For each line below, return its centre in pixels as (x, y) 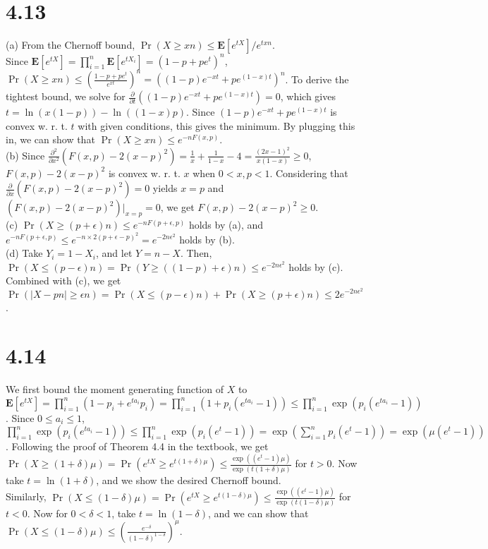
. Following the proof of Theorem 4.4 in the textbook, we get (137, 446)
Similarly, (26, 496)
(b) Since (25, 155)
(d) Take (24, 253)
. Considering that (309, 173)
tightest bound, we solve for (66, 96)
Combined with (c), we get (63, 280)
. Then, (196, 253)
